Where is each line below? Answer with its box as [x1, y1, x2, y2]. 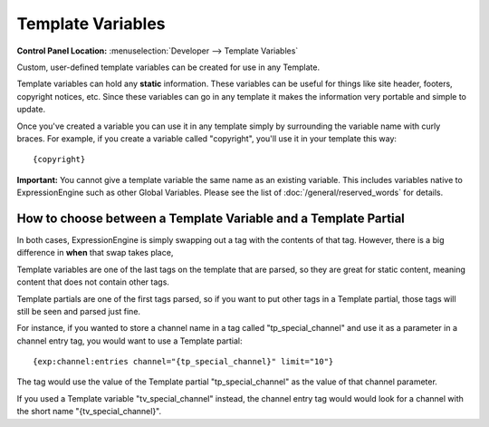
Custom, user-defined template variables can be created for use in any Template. [16, 62, 321, 73]
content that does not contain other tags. [16, 277, 169, 287]
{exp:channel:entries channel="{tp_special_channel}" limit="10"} [33, 356, 334, 367]
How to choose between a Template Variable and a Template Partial [16, 210, 405, 226]
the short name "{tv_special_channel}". [16, 406, 162, 417]
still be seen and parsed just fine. [16, 306, 140, 316]
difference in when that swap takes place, [16, 247, 174, 258]
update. [16, 104, 45, 115]
